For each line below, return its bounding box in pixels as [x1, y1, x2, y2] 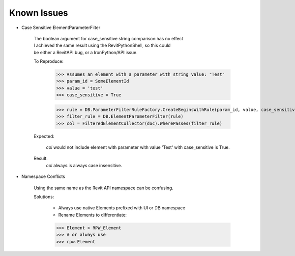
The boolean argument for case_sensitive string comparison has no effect [33, 35, 184, 41]
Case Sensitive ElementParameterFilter [21, 25, 101, 30]
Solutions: [33, 194, 54, 199]
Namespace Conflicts [21, 173, 65, 179]
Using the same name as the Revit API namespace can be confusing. [33, 185, 174, 191]
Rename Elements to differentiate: [58, 212, 127, 218]
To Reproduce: [33, 58, 64, 64]
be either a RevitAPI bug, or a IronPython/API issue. [33, 49, 138, 55]
